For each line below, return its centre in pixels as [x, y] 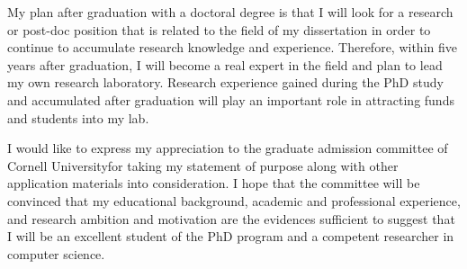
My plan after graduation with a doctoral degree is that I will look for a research [230, 12]
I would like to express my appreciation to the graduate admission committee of [228, 148]
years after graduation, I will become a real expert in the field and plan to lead [225, 64]
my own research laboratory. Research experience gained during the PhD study [225, 82]
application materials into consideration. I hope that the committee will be [214, 183]
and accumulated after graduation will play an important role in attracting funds [231, 99]
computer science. [56, 253]
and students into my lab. [78, 117]
